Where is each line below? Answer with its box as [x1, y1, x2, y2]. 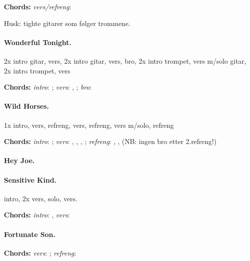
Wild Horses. [4, 101, 49, 111]
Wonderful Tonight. [4, 37, 72, 47]
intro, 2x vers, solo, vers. [4, 193, 77, 203]
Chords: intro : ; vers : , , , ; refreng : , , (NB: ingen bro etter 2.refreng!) [4, 136, 217, 146]
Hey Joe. [4, 155, 35, 166]
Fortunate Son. [4, 229, 55, 239]
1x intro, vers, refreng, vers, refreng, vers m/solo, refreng [4, 119, 174, 130]
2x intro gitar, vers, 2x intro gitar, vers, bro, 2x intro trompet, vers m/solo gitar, [4, 55, 247, 66]
